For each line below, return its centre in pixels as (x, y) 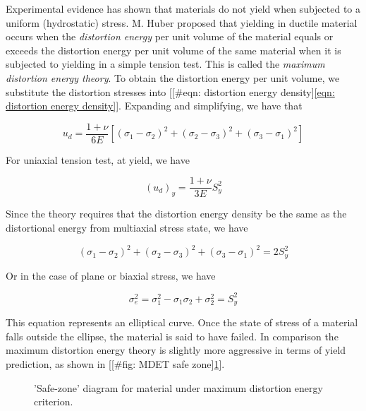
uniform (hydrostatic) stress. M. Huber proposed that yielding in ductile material (182, 22)
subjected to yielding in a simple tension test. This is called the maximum (165, 64)
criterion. (54, 401)
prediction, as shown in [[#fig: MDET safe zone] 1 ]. (115, 363)
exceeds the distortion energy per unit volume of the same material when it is (173, 50)
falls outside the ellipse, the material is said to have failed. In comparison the (172, 336)
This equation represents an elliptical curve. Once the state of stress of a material (182, 322)
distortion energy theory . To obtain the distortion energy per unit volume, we (173, 77)
